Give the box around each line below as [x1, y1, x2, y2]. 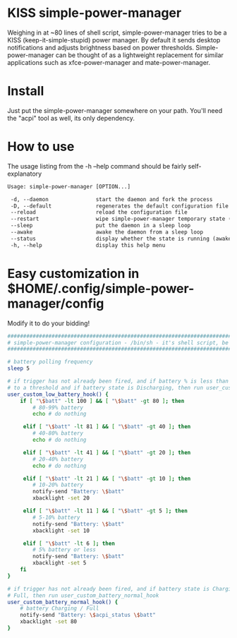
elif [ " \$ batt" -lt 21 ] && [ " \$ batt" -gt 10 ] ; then [23, 475, 191, 482]
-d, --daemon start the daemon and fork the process [10, 195, 213, 203]
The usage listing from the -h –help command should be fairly [7, 162, 187, 170]
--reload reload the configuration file [10, 209, 188, 216]
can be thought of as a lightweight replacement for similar [55, 51, 224, 59]
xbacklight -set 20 [32, 495, 90, 502]
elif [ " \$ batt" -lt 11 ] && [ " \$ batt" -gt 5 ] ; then [23, 507, 188, 514]
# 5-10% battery [32, 514, 80, 521]
